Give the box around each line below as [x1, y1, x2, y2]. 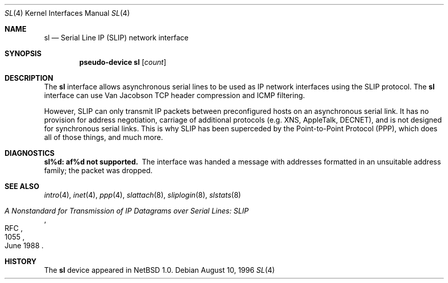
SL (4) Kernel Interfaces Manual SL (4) [5, 9, 130, 17]
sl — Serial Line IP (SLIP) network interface [44, 33, 188, 42]
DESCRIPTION [5, 74, 54, 82]
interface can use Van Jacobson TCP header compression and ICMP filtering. [44, 91, 305, 100]
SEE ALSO [5, 182, 39, 191]
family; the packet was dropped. [44, 166, 153, 175]
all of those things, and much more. [44, 133, 163, 141]
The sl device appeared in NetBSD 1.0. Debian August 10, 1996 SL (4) [44, 266, 275, 274]
